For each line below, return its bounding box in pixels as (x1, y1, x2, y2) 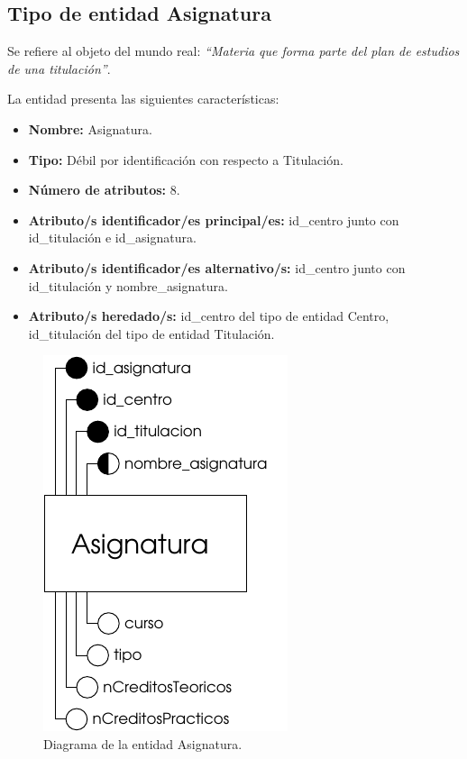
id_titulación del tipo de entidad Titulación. (28, 324, 275, 343)
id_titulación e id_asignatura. (28, 228, 197, 247)
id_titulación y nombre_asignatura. (28, 276, 228, 295)
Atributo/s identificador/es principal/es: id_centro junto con (28, 210, 399, 229)
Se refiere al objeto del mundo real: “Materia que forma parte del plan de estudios (7, 41, 460, 60)
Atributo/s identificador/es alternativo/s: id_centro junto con (28, 258, 406, 277)
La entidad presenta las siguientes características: (7, 89, 279, 108)
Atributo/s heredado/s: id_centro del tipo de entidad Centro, (28, 306, 389, 325)
